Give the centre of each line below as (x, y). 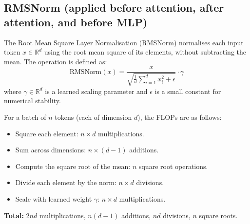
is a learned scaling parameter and (96, 91)
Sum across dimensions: (51, 150)
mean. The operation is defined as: (56, 61)
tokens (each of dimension (93, 117)
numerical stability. (32, 101)
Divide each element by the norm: (66, 182)
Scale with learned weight (54, 198)
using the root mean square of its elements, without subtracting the (145, 52)
